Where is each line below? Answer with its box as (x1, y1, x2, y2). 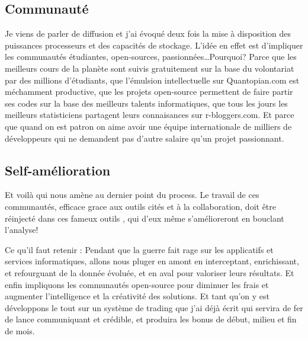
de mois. (5, 324, 35, 337)
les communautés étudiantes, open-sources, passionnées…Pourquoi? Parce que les (5, 50, 297, 63)
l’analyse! (5, 223, 38, 236)
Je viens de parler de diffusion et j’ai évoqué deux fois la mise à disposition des (5, 27, 291, 40)
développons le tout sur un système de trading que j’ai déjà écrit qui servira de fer (5, 301, 303, 314)
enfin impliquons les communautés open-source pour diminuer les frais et (5, 278, 269, 290)
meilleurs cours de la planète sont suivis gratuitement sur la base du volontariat (5, 62, 294, 74)
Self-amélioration (5, 161, 111, 179)
